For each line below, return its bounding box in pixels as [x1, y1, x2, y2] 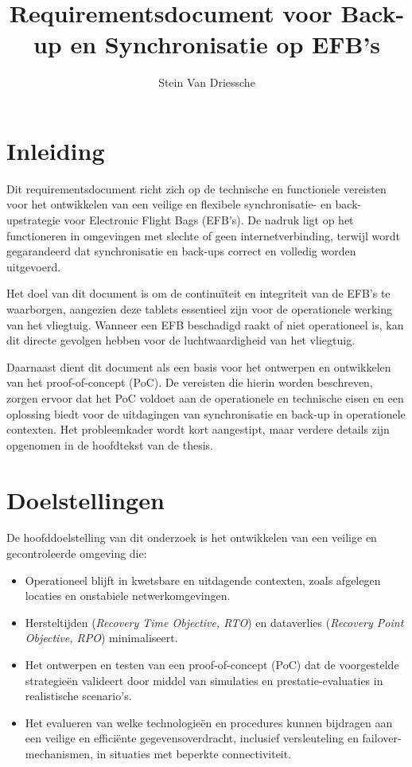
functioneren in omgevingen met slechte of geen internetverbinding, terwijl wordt [6, 227, 400, 243]
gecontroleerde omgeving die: [6, 545, 147, 562]
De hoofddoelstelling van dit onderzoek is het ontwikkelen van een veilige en [6, 529, 377, 546]
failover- [362, 730, 402, 746]
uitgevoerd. [6, 258, 61, 274]
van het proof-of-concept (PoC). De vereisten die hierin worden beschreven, [6, 374, 373, 391]
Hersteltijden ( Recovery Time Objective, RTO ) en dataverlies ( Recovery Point [25, 613, 404, 630]
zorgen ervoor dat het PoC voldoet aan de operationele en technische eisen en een [6, 389, 404, 406]
